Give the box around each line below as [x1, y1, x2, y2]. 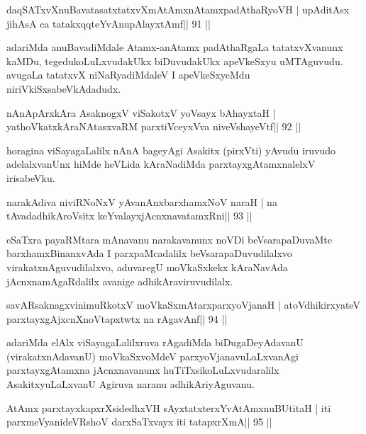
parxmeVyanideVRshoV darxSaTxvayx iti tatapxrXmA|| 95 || [6, 414, 272, 429]
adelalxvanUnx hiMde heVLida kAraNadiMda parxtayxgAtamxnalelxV [6, 156, 316, 171]
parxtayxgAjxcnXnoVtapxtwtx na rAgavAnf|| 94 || [6, 311, 228, 326]
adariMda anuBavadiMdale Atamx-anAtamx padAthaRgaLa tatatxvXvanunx [6, 40, 343, 55]
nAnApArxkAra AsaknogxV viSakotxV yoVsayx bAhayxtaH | [6, 105, 276, 120]
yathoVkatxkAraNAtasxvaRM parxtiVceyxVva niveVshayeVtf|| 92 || [6, 119, 301, 134]
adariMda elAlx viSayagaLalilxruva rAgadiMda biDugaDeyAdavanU [6, 335, 304, 350]
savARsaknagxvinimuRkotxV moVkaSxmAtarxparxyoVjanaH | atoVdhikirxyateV [6, 297, 360, 312]
